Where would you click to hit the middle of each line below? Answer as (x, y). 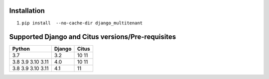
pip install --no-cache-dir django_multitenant (82, 23)
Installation (27, 11)
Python (21, 49)
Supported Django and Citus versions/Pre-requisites (93, 37)
